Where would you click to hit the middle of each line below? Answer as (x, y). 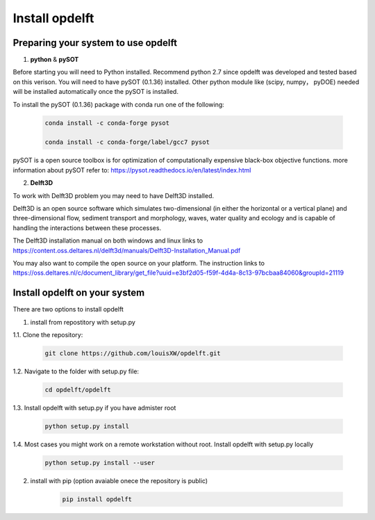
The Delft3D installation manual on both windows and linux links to (108, 241)
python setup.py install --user (100, 463)
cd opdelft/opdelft (78, 390)
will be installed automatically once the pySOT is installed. (95, 92)
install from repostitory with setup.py (83, 322)
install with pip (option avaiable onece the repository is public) (119, 480)
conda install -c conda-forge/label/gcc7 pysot (127, 142)
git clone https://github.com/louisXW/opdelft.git (133, 353)
